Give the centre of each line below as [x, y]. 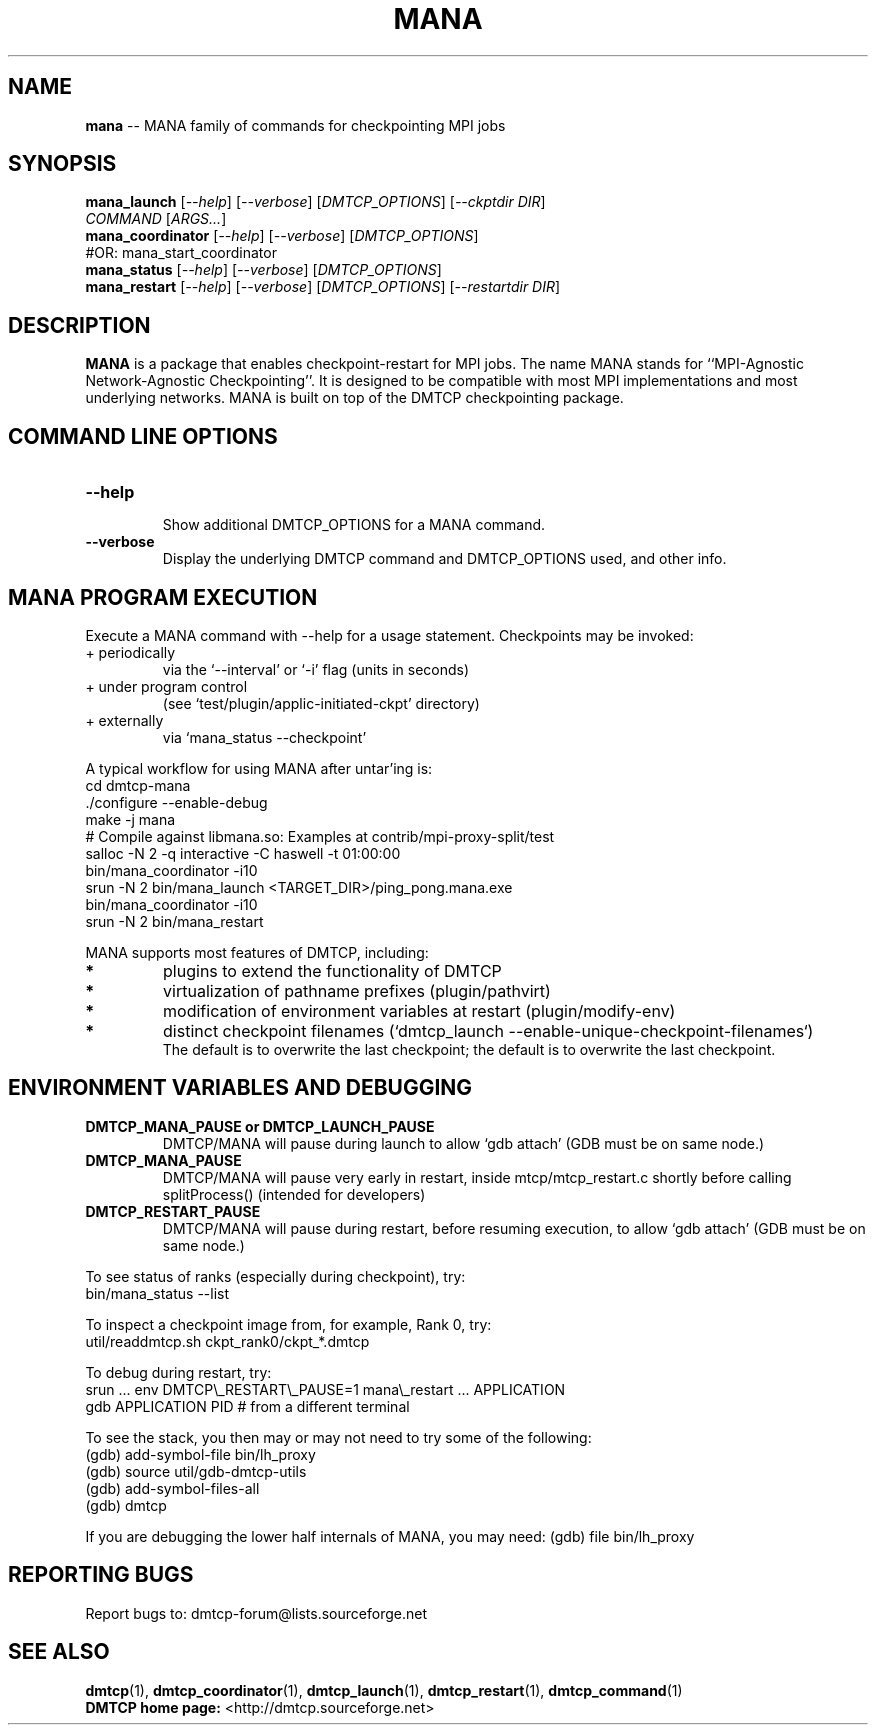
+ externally [124, 720]
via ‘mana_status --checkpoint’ [264, 737]
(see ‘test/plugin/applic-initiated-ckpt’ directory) [321, 703]
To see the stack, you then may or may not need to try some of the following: [338, 1437]
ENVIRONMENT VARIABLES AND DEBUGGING [240, 1088]
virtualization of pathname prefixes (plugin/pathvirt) [357, 990]
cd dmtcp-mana [138, 785]
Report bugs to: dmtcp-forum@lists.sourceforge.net [256, 1613]
